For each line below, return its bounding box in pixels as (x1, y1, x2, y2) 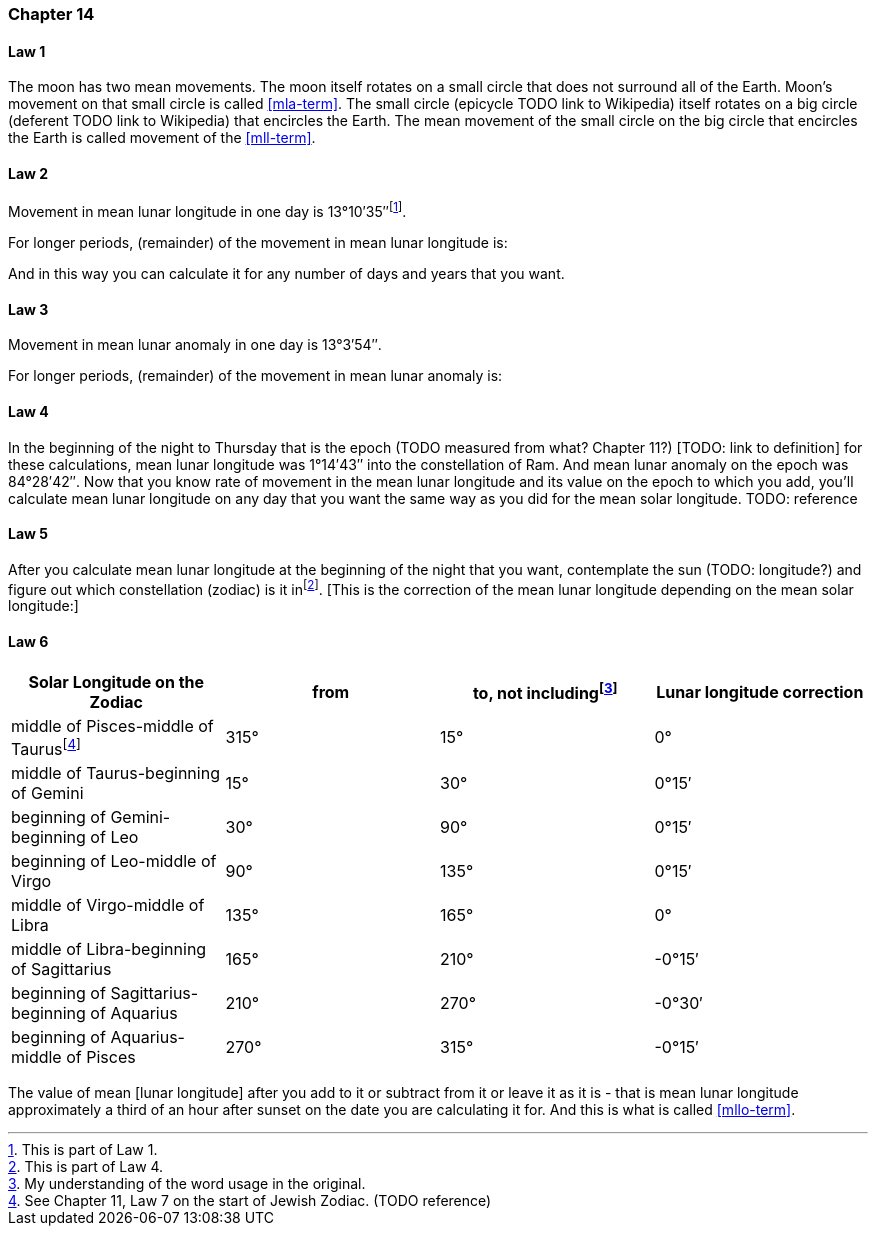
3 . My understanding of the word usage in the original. (8, 1174, 366, 1192)
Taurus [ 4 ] (11, 735, 81, 759)
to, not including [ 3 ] (472, 679, 618, 704)
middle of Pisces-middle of (11, 715, 214, 736)
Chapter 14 (8, 4, 95, 24)
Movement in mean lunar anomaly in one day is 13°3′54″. (8, 336, 382, 354)
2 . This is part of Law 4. (8, 1157, 164, 1175)
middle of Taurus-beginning (11, 762, 220, 783)
